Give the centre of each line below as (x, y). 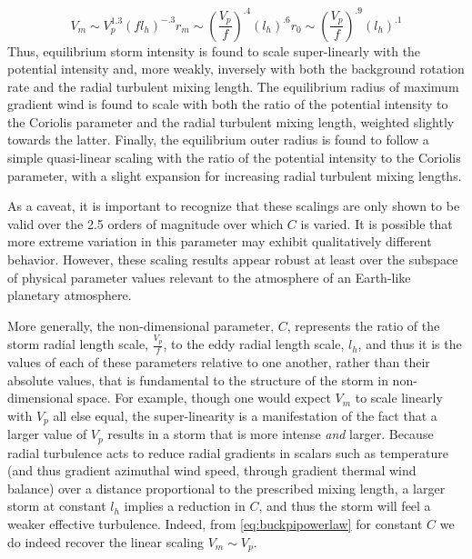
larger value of (47, 434)
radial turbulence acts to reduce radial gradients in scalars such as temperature (228, 452)
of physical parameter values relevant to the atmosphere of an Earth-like (209, 277)
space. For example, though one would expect (204, 398)
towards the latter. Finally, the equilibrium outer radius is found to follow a (218, 140)
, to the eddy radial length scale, (254, 344)
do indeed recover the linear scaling (106, 541)
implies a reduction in (185, 506)
